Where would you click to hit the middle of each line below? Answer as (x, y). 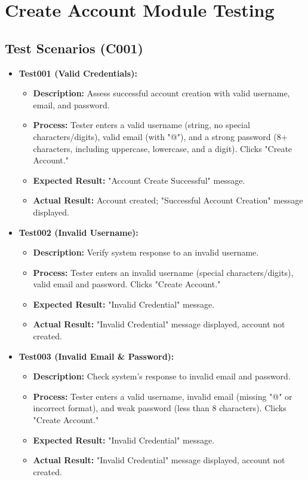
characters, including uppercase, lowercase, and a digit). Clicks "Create (163, 148)
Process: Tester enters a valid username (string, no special (141, 125)
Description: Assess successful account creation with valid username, (161, 93)
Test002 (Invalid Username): (78, 232)
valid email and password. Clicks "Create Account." (127, 284)
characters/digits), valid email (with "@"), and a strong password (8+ (160, 136)
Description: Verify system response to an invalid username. (146, 252)
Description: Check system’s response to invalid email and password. (162, 376)
